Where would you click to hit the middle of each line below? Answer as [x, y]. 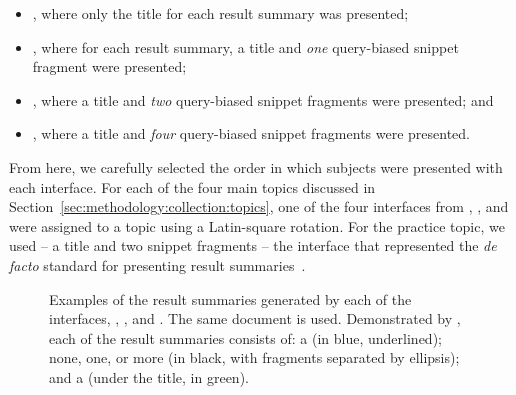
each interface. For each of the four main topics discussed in [192, 186]
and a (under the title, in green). [149, 376]
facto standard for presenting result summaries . [157, 264]
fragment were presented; [109, 66]
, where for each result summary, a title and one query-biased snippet [245, 46]
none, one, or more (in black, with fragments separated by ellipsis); [254, 357]
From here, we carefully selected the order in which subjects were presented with [256, 166]
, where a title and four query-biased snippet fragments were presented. [251, 133]
